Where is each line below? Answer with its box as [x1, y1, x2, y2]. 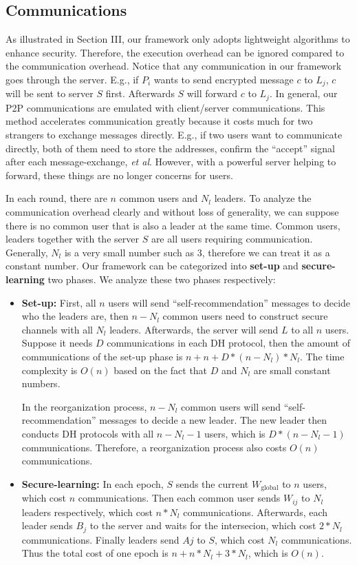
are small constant [253, 362, 331, 377]
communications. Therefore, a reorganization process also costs [21, 440, 287, 454]
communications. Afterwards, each [183, 504, 328, 519]
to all [291, 322, 314, 336]
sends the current [175, 476, 249, 491]
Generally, [6, 245, 48, 259]
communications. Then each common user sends [78, 491, 281, 505]
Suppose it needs [21, 336, 93, 350]
